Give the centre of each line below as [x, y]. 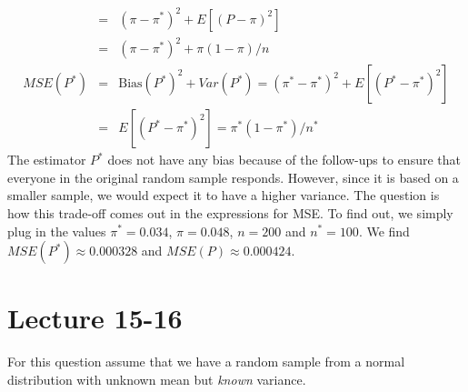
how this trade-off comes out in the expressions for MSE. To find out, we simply [230, 212]
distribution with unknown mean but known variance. [157, 379]
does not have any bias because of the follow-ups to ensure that [284, 160]
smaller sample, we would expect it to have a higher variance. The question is [224, 195]
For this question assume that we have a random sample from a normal [206, 362]
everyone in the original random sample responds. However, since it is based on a [233, 177]
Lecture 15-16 [95, 318]
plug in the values [57, 231]
